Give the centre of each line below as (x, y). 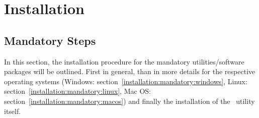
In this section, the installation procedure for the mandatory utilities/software (124, 61)
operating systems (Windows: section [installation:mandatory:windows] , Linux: (126, 81)
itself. (13, 111)
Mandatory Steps (50, 40)
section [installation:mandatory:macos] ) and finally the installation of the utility (129, 101)
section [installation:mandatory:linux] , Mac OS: (77, 91)
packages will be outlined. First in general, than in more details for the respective (130, 71)
